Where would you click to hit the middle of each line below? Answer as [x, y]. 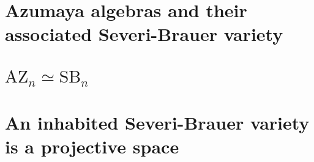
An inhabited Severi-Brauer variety [157, 122]
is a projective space [92, 146]
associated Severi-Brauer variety [144, 34]
